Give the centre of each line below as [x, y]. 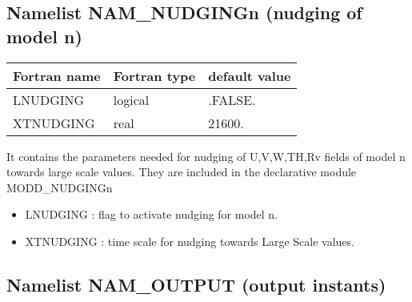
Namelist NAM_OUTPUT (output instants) [196, 284]
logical [131, 99]
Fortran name [57, 75]
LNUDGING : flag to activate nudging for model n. [152, 214]
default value [250, 75]
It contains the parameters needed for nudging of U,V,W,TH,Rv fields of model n [206, 156]
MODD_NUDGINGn [60, 187]
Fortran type [154, 75]
